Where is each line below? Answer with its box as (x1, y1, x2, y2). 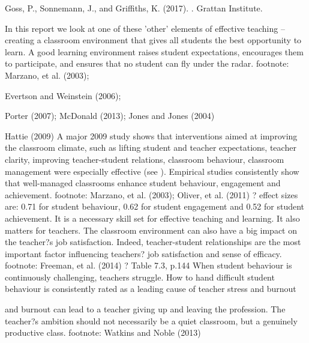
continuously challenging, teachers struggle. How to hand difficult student (5, 270, 275, 283)
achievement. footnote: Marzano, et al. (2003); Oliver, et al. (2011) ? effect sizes (5, 188, 298, 201)
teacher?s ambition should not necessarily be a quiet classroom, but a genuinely (5, 314, 298, 327)
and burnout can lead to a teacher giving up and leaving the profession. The (5, 303, 286, 315)
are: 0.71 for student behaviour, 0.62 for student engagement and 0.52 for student (5, 200, 305, 213)
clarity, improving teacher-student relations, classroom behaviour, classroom (5, 153, 284, 165)
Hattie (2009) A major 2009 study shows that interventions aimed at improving (5, 129, 298, 142)
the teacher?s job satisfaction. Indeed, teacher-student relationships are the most (5, 235, 301, 248)
